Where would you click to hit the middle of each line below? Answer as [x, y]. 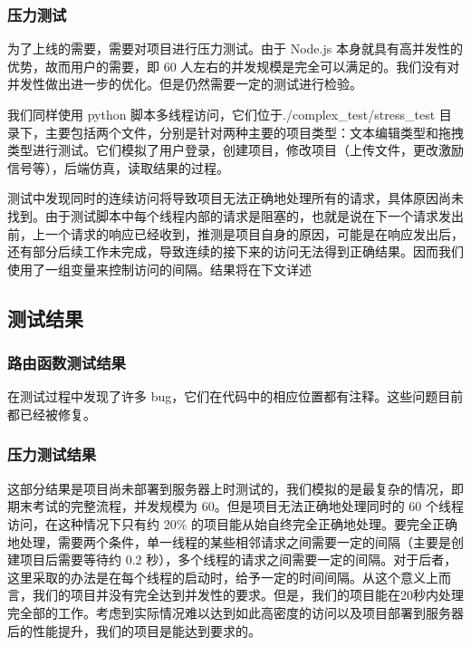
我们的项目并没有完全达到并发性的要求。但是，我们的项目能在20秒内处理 [248, 595]
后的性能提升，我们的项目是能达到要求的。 [134, 630]
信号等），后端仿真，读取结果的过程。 [118, 167]
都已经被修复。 [52, 414]
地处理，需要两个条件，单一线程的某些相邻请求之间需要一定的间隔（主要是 [229, 541]
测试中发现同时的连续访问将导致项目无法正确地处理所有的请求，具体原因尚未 [235, 198]
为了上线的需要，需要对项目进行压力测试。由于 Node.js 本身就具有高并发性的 [235, 48]
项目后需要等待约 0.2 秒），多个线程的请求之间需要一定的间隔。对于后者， [238, 559]
